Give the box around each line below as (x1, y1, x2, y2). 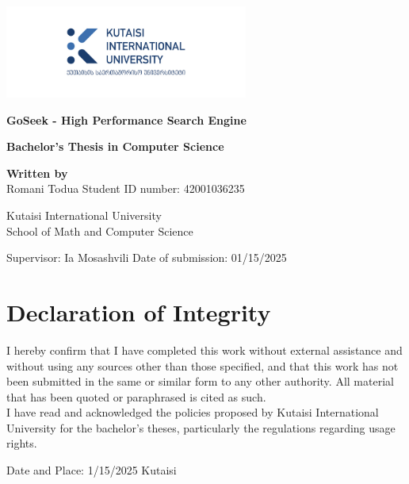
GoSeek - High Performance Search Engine (6, 111, 247, 128)
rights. (6, 435, 37, 451)
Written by (6, 164, 68, 181)
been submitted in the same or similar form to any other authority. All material (6, 373, 394, 390)
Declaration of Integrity (6, 295, 271, 328)
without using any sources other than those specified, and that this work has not (6, 357, 399, 374)
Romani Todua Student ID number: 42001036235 (6, 180, 245, 197)
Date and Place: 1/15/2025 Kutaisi (6, 462, 177, 478)
